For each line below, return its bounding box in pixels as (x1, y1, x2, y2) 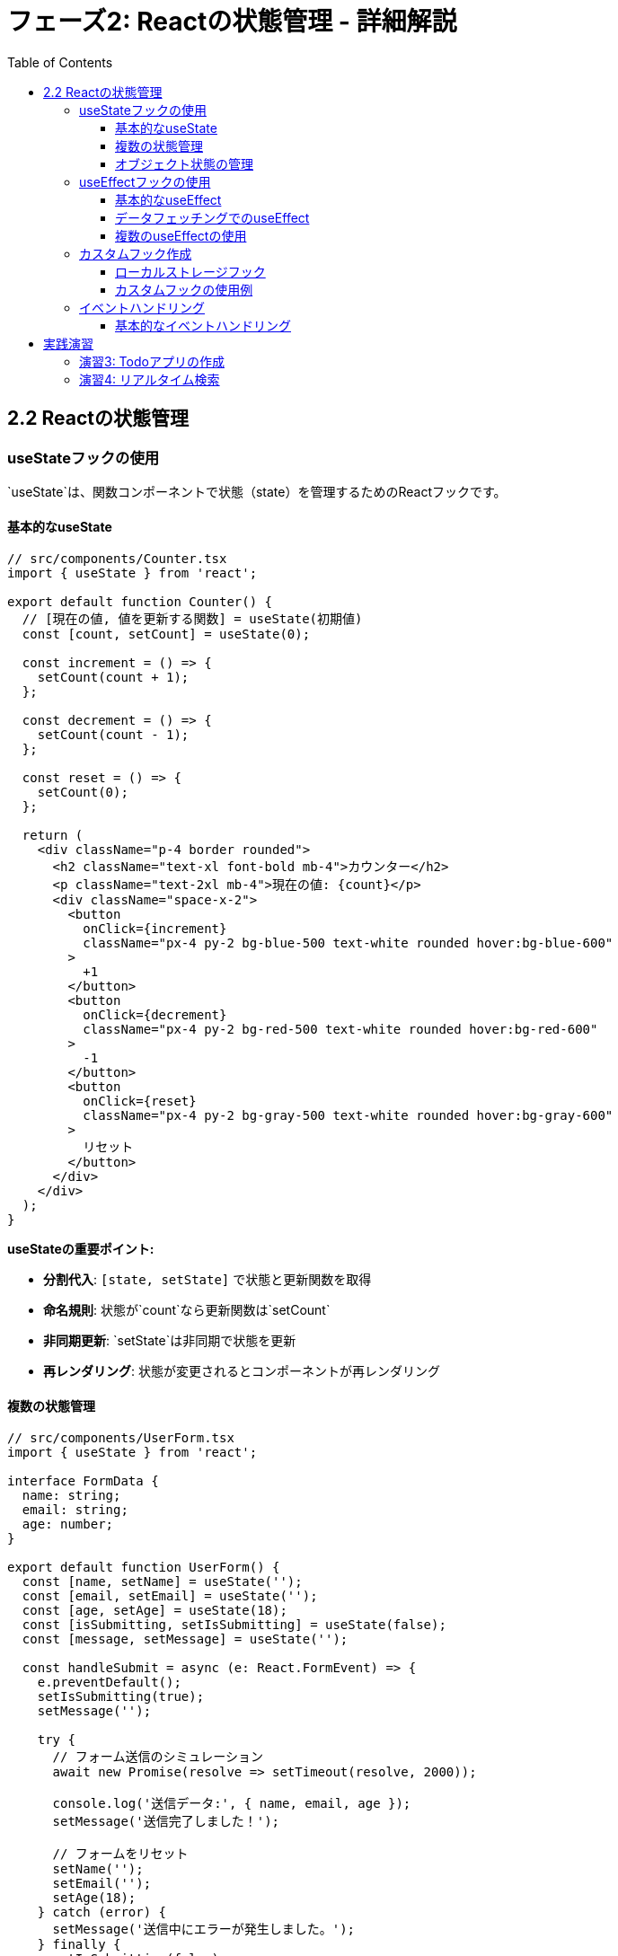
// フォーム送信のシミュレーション (52, 1749, 263, 1765)
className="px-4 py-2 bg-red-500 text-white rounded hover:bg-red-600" (83, 1022, 598, 1037)
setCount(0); (37, 785, 128, 800)
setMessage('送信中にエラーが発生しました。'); (52, 1922, 356, 1937)
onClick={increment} (83, 921, 227, 937)
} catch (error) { (37, 1905, 167, 1920)
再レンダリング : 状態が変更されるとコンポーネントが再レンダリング (43, 1363, 440, 1379)
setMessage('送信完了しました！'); (52, 1814, 280, 1829)
